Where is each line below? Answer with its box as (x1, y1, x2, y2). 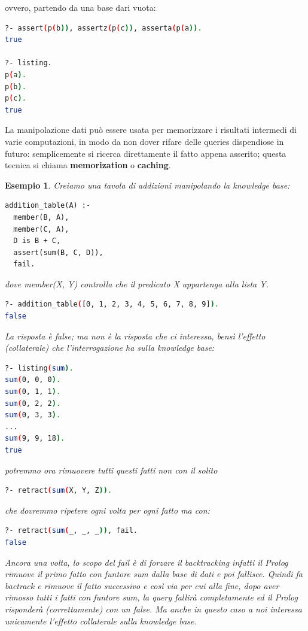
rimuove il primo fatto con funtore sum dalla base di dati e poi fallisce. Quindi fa (5, 568, 303, 580)
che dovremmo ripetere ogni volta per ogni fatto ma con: (5, 503, 210, 516)
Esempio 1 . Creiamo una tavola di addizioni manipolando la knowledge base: (5, 178, 290, 191)
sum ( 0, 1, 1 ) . (5, 387, 61, 396)
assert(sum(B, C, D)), (13, 248, 103, 257)
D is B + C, (13, 236, 61, 245)
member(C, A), (13, 225, 69, 233)
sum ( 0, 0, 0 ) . (5, 375, 61, 384)
